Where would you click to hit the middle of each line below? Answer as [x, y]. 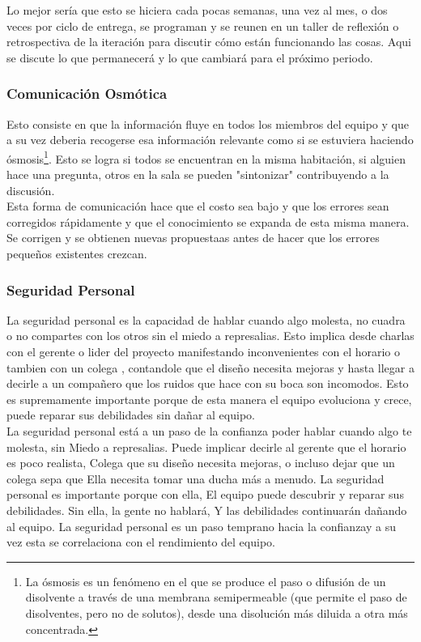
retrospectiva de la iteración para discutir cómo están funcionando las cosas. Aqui [209, 42]
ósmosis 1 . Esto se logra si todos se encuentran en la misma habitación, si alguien [206, 157]
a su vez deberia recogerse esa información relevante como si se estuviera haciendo [210, 140]
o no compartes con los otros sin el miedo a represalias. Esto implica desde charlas [210, 336]
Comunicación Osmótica [87, 94]
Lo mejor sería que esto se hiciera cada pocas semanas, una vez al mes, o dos [197, 10]
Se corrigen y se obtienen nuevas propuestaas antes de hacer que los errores [193, 238]
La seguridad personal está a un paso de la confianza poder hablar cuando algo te [209, 430]
